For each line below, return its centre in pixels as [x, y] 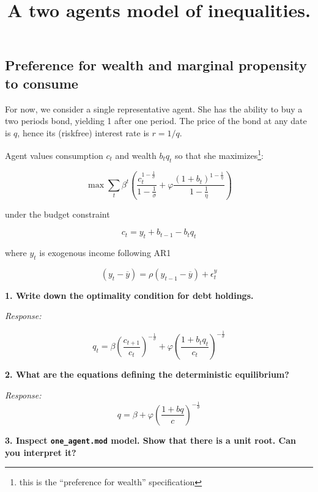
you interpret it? [41, 452]
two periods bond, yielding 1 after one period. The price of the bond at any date [156, 121]
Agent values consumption [54, 156]
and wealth [136, 156]
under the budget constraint [57, 214]
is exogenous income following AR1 [105, 253]
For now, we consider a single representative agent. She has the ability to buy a [154, 108]
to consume [42, 83]
